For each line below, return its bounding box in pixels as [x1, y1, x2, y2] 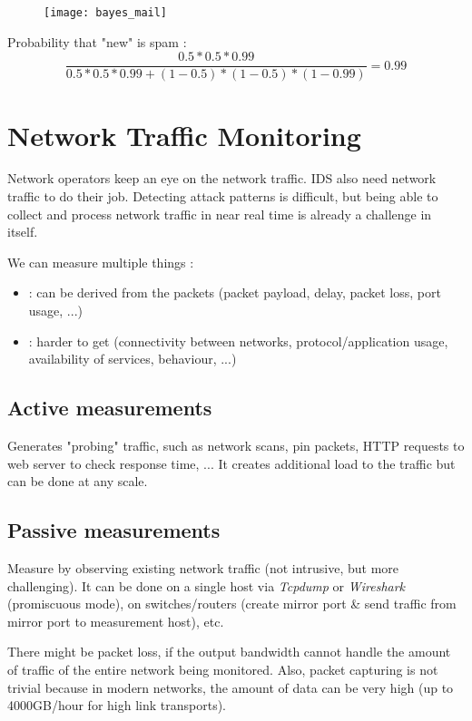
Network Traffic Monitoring [7, 116, 361, 153]
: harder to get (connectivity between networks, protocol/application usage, [28, 331, 448, 350]
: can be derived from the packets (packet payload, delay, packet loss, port [28, 283, 441, 302]
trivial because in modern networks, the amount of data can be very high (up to [7, 677, 454, 697]
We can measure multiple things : [7, 252, 194, 271]
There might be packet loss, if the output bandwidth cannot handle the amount [7, 642, 451, 661]
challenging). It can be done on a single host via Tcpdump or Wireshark [7, 576, 406, 595]
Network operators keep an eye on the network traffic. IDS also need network [7, 169, 437, 188]
